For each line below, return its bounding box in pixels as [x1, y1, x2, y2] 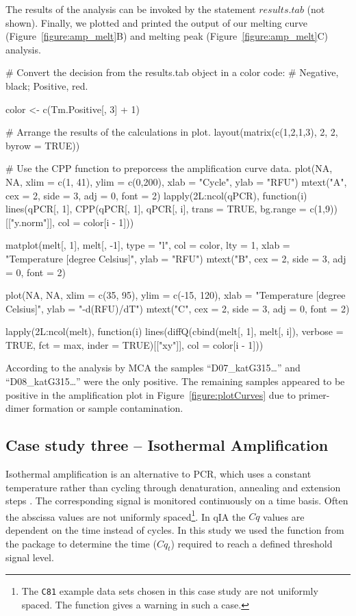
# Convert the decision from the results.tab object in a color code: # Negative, [5, 65, 339, 79]
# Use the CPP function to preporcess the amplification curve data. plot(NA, [5, 161, 333, 175]
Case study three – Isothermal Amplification [5, 434, 329, 456]
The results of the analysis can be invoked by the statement [5, 2, 256, 16]
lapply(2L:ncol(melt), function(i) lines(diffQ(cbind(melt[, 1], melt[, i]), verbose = [5, 324, 344, 338]
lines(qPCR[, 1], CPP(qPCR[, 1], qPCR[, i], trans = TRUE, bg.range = [5, 201, 307, 216]
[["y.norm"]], [5, 214, 55, 229]
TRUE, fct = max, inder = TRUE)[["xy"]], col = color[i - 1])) [5, 337, 264, 352]
